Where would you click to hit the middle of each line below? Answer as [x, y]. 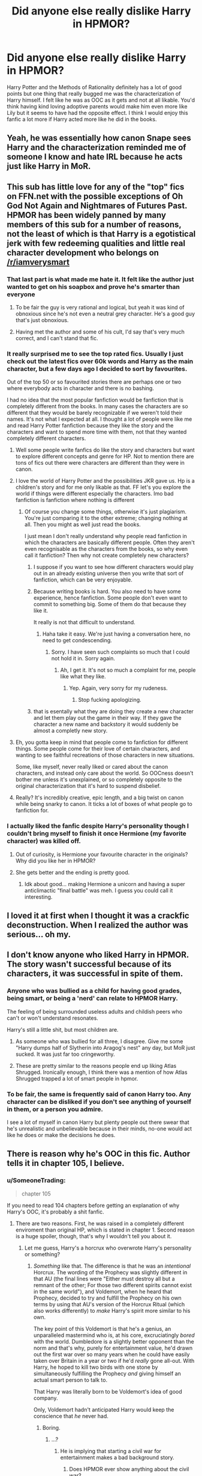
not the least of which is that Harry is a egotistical [101, 234]
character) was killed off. [44, 841]
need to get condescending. [77, 640]
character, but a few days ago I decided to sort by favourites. [97, 368]
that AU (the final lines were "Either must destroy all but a [104, 1279]
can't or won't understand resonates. [52, 1018]
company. [46, 1398]
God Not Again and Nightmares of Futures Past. [97, 206]
